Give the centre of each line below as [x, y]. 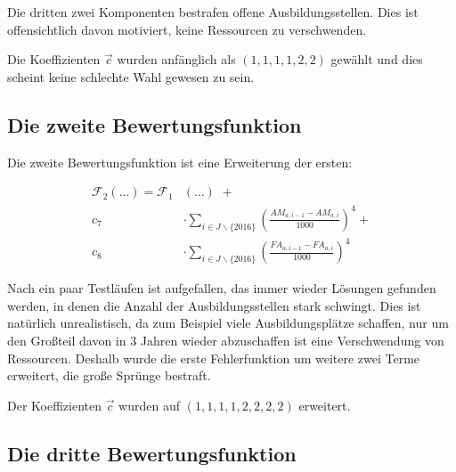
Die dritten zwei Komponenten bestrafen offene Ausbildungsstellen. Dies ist [213, 12]
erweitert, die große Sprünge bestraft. [109, 375]
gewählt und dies [377, 59]
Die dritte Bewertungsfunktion [152, 453]
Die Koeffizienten [54, 59]
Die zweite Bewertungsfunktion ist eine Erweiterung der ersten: [180, 162]
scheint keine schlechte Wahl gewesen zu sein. [131, 76]
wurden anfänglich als [176, 59]
